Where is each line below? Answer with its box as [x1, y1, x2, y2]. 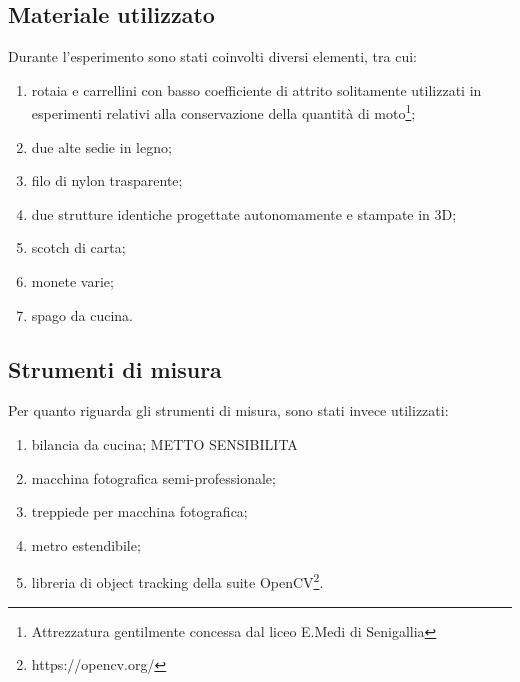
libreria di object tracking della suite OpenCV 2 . [31, 569, 324, 593]
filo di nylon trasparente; [31, 170, 183, 191]
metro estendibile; [31, 534, 141, 555]
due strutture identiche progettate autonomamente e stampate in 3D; [31, 203, 457, 224]
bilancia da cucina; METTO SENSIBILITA [31, 434, 298, 454]
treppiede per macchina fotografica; [31, 501, 248, 522]
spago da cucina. [31, 304, 133, 325]
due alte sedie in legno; [31, 136, 172, 157]
